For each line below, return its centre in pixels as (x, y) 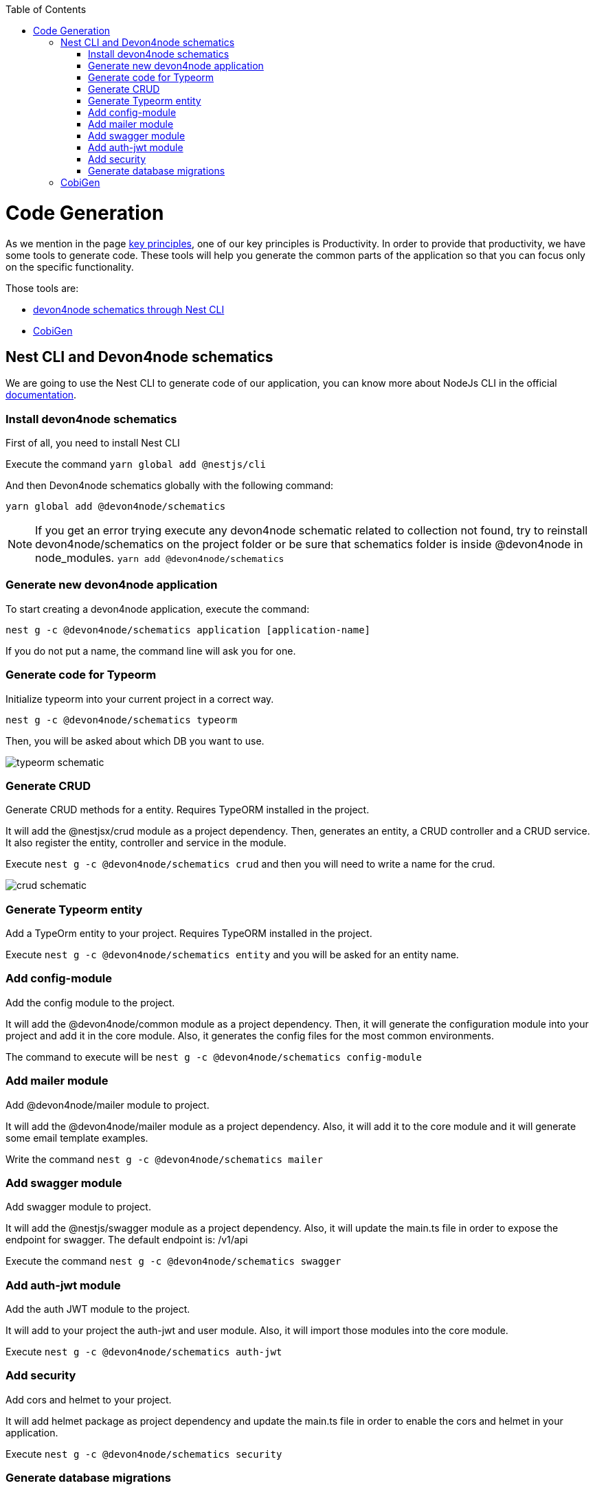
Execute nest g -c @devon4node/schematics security (144, 1454)
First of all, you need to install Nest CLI (93, 443)
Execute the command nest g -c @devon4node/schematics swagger (173, 1261)
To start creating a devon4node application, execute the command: (158, 609)
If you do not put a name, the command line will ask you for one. (151, 651)
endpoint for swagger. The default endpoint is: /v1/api (127, 1240)
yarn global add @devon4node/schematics (116, 507)
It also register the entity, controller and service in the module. (146, 843)
